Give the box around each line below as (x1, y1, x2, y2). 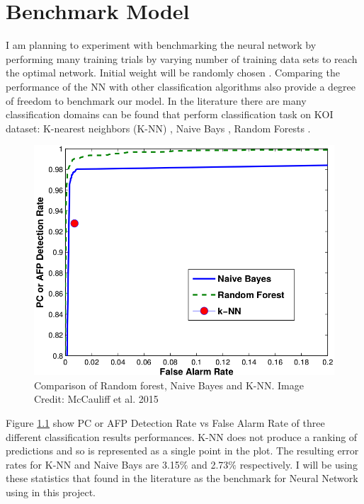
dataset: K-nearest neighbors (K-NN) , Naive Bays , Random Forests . (6, 120, 311, 135)
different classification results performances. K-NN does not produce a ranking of (6, 429, 358, 444)
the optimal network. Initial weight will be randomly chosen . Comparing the (6, 65, 340, 80)
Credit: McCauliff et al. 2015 (34, 391, 159, 406)
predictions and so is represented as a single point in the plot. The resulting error (6, 443, 359, 458)
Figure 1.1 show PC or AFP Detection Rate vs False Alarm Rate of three (6, 415, 325, 430)
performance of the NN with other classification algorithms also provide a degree (6, 79, 356, 93)
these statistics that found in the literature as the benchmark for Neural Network (6, 471, 358, 486)
